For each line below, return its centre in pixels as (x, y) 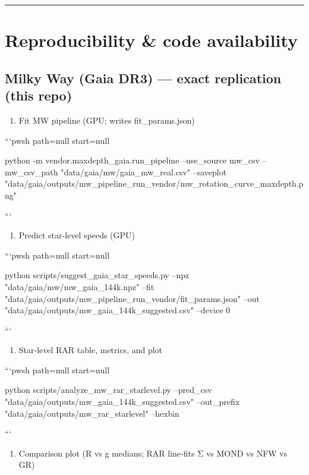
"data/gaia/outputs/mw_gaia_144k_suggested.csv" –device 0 (118, 310)
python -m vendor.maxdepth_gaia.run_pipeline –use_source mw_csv (132, 160)
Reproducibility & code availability (151, 40)
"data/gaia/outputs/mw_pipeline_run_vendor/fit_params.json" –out (132, 298)
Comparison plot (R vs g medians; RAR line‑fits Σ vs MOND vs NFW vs (153, 453)
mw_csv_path (31, 172)
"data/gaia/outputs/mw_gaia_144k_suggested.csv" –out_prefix (122, 402)
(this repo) (39, 95)
